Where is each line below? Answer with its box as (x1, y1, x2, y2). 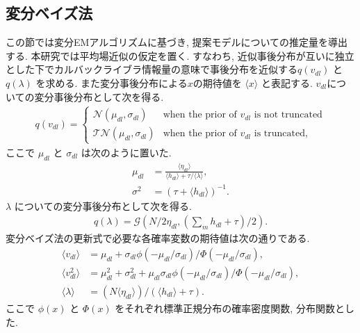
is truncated (254, 129, 306, 139)
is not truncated (254, 110, 322, 120)
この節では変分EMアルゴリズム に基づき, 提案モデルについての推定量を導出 (6, 35, 348, 49)
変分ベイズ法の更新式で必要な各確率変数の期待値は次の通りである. (6, 231, 310, 245)
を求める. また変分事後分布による (35, 75, 188, 90)
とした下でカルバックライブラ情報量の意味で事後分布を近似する (6, 62, 297, 76)
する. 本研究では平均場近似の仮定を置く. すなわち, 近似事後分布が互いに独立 (6, 48, 354, 63)
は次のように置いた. (81, 145, 172, 159)
